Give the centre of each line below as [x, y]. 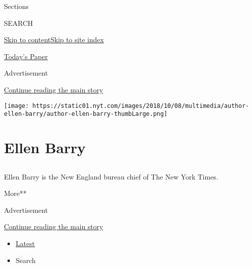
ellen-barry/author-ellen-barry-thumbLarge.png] [86, 114]
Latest [25, 243]
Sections [16, 6]
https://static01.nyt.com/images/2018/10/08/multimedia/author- [141, 106]
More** [15, 193]
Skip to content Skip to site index [54, 40]
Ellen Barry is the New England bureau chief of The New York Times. [111, 176]
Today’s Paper [26, 56]
